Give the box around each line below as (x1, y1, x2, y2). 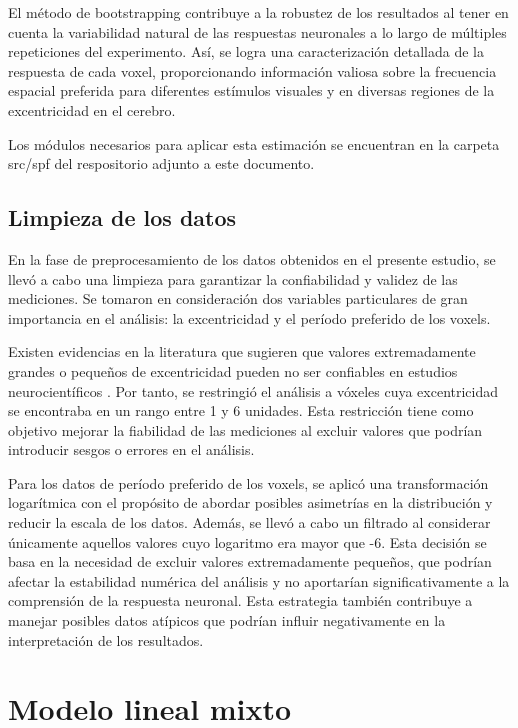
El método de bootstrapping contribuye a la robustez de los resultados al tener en (8, 2, 509, 22)
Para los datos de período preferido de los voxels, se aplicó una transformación (8, 472, 489, 493)
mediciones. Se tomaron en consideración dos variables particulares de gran (8, 288, 468, 309)
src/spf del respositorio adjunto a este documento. (8, 153, 315, 174)
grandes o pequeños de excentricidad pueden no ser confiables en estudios (8, 360, 458, 381)
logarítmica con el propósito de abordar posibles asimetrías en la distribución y (8, 492, 493, 513)
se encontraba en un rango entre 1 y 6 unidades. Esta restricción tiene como (8, 400, 474, 421)
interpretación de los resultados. (8, 629, 204, 650)
